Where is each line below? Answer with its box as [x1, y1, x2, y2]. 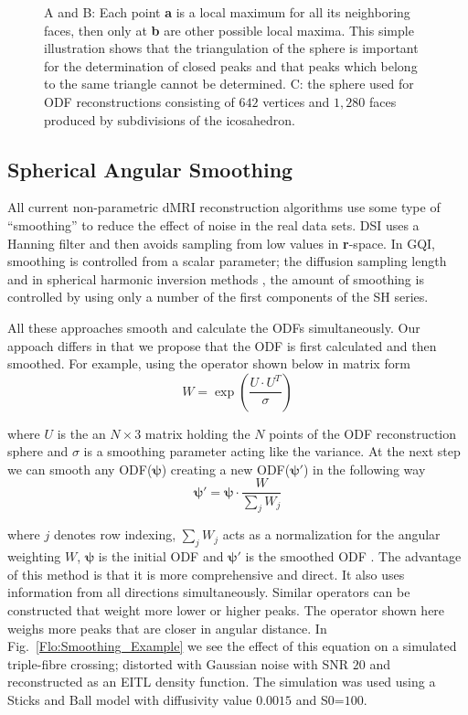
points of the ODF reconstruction [269, 423, 456, 443]
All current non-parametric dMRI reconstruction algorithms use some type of [7, 197, 441, 217]
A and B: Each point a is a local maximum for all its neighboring [44, 3, 410, 21]
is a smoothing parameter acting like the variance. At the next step [83, 442, 461, 461]
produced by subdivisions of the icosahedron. [44, 110, 295, 129]
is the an [57, 423, 106, 443]
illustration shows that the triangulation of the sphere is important [44, 38, 419, 58]
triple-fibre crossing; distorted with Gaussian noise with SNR [7, 654, 349, 673]
